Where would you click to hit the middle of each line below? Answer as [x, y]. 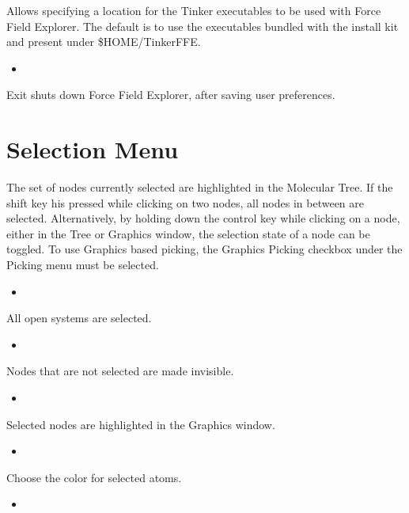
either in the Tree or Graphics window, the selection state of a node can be [188, 233]
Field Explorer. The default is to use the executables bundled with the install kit [203, 26]
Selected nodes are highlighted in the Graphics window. [141, 424]
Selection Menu [93, 149]
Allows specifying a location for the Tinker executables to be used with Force [194, 10]
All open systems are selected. [79, 318]
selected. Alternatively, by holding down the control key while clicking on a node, [203, 218]
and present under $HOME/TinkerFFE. [104, 42]
